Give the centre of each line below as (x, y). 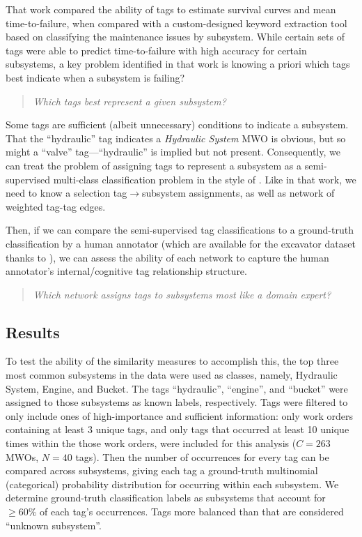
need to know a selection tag (66, 193)
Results (33, 332)
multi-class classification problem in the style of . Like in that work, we (205, 179)
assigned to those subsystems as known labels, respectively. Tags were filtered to (177, 402)
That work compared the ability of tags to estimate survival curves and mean (171, 9)
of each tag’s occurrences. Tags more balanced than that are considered (191, 512)
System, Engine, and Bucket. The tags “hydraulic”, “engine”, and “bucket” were (177, 388)
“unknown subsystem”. (54, 525)
